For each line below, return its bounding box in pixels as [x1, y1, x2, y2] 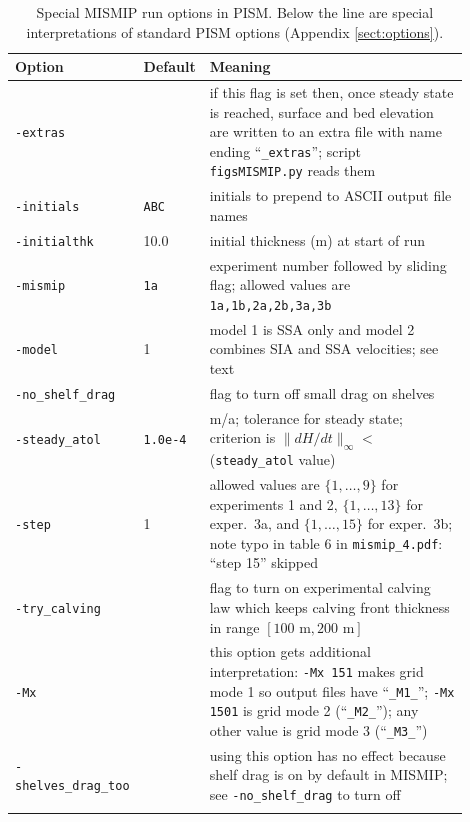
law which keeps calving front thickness [209, 596, 450, 617]
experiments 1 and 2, [209, 493, 338, 514]
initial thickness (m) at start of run [209, 229, 426, 250]
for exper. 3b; [367, 513, 453, 534]
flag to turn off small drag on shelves [209, 382, 435, 403]
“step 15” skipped [209, 552, 318, 573]
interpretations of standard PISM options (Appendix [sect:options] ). [26, 21, 444, 42]
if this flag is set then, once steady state [209, 82, 454, 103]
